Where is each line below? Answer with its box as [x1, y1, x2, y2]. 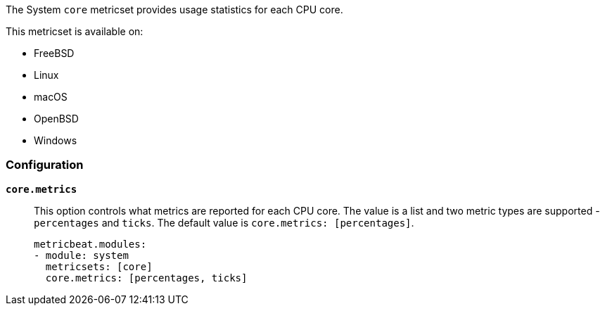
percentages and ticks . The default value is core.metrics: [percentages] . [34, 216, 414, 229]
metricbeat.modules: [34, 238, 147, 250]
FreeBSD [34, 47, 75, 59]
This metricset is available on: [6, 25, 144, 37]
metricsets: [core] [45, 260, 153, 272]
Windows [34, 134, 77, 146]
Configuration [6, 158, 84, 172]
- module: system [34, 249, 129, 261]
